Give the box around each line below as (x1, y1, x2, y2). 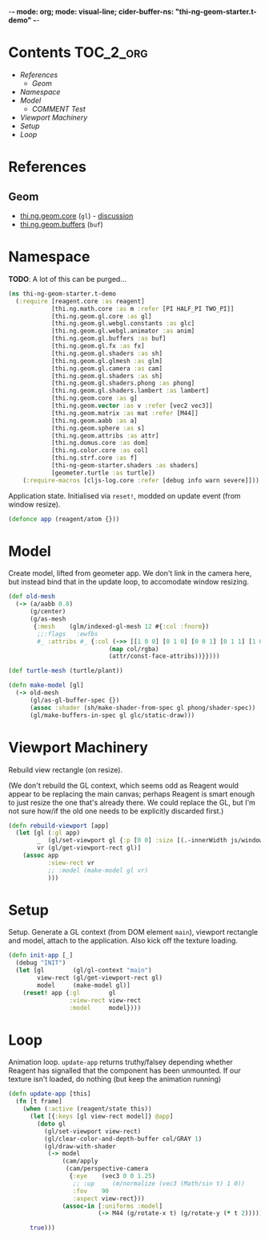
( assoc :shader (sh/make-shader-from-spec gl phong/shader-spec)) (29, 703, 256, 711)
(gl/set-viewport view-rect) (43, 1127, 142, 1135)
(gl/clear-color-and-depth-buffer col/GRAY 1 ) (43, 1135, 203, 1143)
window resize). (8, 499, 61, 509)
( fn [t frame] (15, 1098, 62, 1106)
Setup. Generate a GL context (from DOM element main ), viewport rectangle (8, 927, 259, 937)
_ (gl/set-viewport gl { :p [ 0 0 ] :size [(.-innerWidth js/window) (37, 837, 267, 845)
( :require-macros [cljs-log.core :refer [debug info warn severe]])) (22, 476, 260, 484)
